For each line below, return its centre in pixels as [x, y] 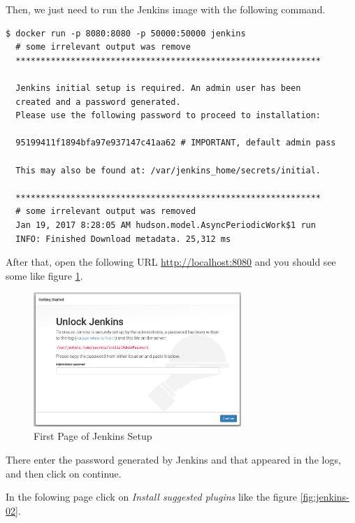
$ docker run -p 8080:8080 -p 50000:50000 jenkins [126, 33]
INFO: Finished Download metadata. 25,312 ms [123, 239]
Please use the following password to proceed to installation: [168, 116]
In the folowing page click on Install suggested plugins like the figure [152, 497]
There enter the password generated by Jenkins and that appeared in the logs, [173, 460]
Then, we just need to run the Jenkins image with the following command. [166, 9]
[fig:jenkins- [325, 497]
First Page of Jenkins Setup [93, 436]
